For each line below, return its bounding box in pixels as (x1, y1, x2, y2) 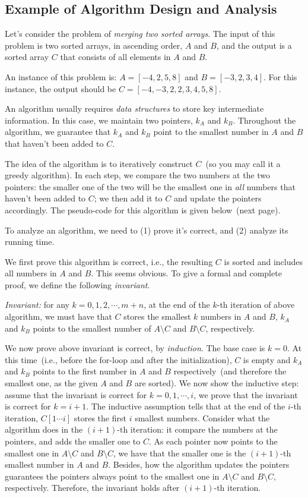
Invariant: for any (5, 298, 69, 311)
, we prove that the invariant (193, 388, 298, 401)
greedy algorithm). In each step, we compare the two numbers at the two (5, 169, 271, 181)
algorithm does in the (5, 423, 83, 436)
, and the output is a (216, 39, 292, 51)
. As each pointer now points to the (148, 435, 278, 447)
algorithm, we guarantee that (5, 125, 111, 138)
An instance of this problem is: (5, 70, 117, 83)
